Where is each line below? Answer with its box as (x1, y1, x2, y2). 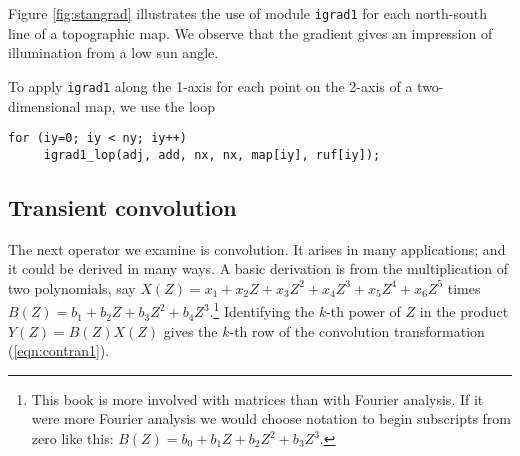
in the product (419, 301, 509, 322)
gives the (163, 320, 218, 341)
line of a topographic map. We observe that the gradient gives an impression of (8, 22, 493, 43)
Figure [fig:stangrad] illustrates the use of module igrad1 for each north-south (8, 3, 487, 23)
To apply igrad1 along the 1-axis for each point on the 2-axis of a (8, 75, 413, 96)
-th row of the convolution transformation (229, 320, 485, 341)
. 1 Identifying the (209, 298, 315, 322)
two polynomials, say (8, 277, 136, 298)
